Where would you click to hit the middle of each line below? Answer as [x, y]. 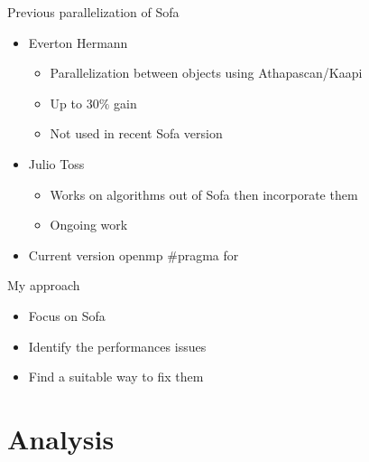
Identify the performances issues [117, 346]
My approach [44, 285]
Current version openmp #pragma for [134, 255]
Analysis [61, 438]
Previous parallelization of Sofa [93, 12]
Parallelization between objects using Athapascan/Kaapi [206, 73]
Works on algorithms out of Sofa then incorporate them [204, 194]
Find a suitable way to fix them [116, 377]
